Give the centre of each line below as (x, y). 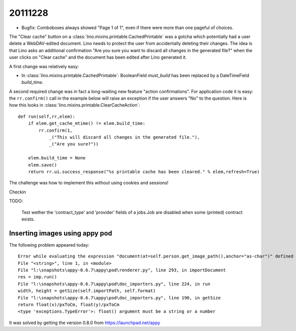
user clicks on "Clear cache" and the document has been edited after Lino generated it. (98, 57)
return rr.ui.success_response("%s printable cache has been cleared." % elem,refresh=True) (144, 172)
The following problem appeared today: (49, 245)
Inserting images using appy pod (61, 233)
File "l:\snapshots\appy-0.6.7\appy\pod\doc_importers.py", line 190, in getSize (119, 298)
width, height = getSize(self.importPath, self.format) (87, 291)
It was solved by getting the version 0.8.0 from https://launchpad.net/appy (85, 323)
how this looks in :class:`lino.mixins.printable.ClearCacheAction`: (75, 105)
